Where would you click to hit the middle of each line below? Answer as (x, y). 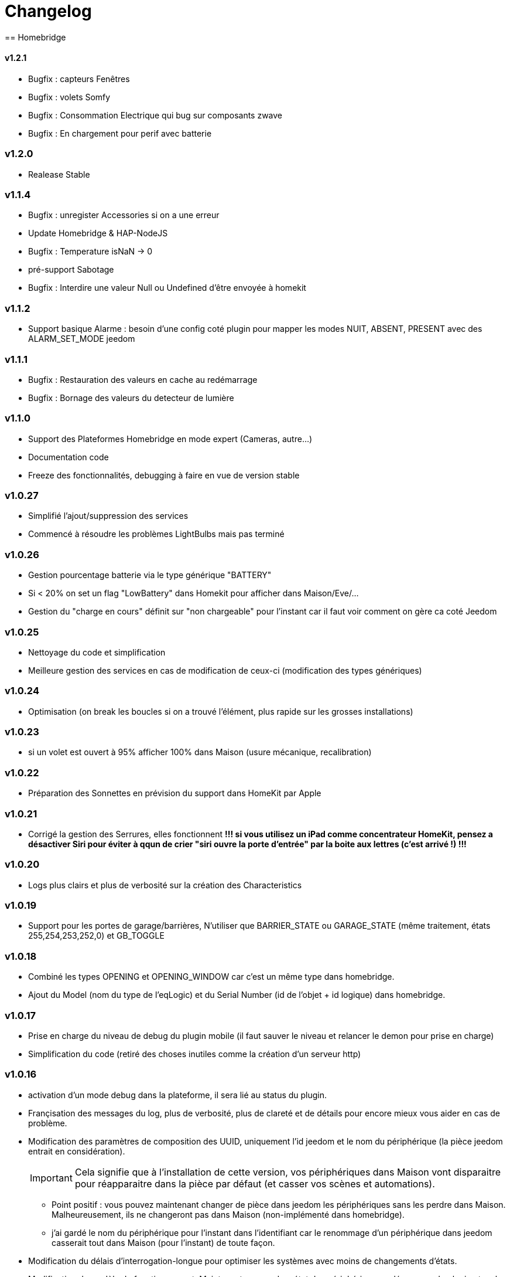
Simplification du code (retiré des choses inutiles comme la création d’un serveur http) (195, 1054)
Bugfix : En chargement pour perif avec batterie (120, 133)
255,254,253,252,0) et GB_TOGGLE (96, 936)
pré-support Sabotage (71, 270)
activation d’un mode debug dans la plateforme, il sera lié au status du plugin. (178, 1095)
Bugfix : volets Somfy (69, 97)
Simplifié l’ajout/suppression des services (108, 516)
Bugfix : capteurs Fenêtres (79, 79)
